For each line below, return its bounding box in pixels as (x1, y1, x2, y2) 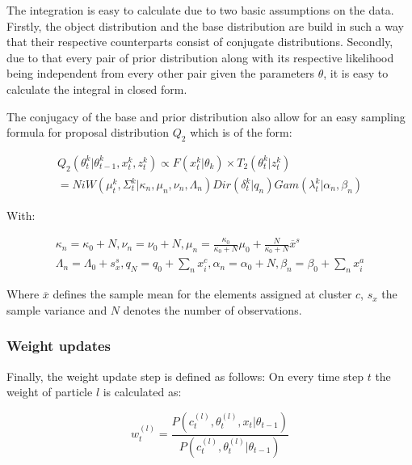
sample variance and (6, 301, 107, 318)
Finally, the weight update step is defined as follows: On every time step (6, 367, 364, 384)
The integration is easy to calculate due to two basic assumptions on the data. (6, 2, 394, 18)
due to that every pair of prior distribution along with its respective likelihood (6, 49, 394, 66)
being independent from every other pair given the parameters (6, 65, 315, 82)
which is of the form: (190, 124, 292, 141)
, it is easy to (323, 65, 389, 82)
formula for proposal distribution (6, 124, 170, 141)
